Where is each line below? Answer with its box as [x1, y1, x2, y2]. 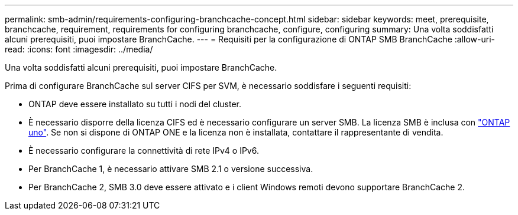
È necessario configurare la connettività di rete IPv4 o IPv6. [28, 145, 259, 156]
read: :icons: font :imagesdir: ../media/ [5, 44, 153, 54]
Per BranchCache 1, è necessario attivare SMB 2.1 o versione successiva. [28, 164, 313, 174]
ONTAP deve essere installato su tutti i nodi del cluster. [28, 99, 242, 109]
